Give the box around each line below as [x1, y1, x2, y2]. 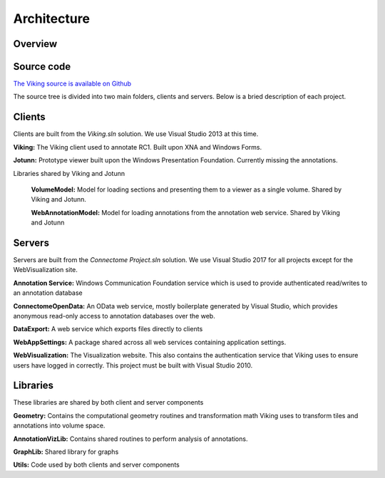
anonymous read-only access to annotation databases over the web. [13, 311, 215, 320]
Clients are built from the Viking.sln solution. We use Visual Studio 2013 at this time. [13, 130, 259, 138]
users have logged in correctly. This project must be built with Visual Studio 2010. [13, 360, 253, 370]
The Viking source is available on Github [13, 79, 132, 88]
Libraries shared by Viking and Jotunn [13, 169, 125, 177]
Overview [13, 38, 58, 50]
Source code [13, 61, 71, 73]
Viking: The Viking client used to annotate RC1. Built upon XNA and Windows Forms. [13, 142, 262, 151]
